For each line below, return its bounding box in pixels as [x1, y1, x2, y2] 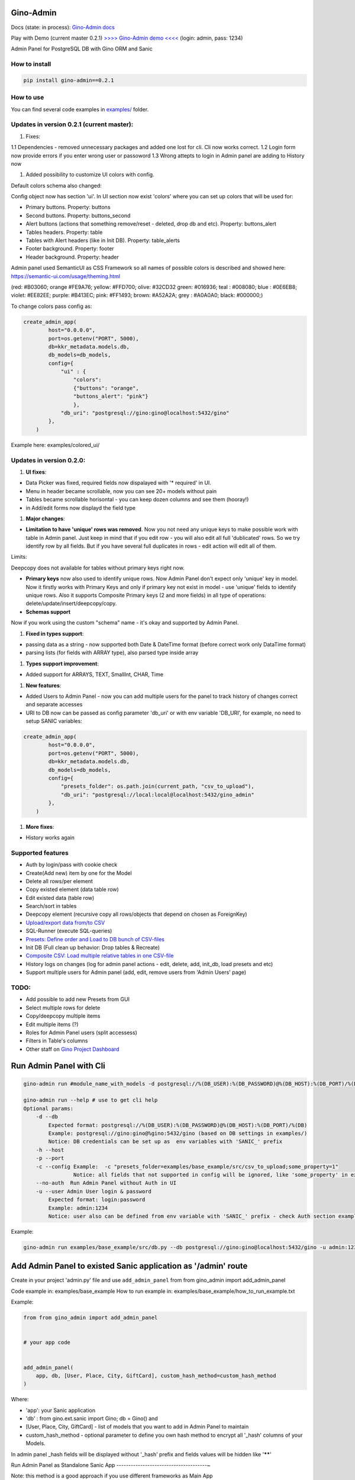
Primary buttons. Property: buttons [25, 204, 111, 211]
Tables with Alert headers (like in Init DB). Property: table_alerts [25, 237, 180, 244]
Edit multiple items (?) [25, 1021, 79, 1028]
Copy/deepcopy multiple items [25, 1012, 101, 1019]
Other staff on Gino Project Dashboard [25, 1045, 120, 1053]
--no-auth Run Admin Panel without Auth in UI [35, 1180, 177, 1186]
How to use [11, 94, 44, 102]
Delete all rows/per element [25, 877, 93, 884]
